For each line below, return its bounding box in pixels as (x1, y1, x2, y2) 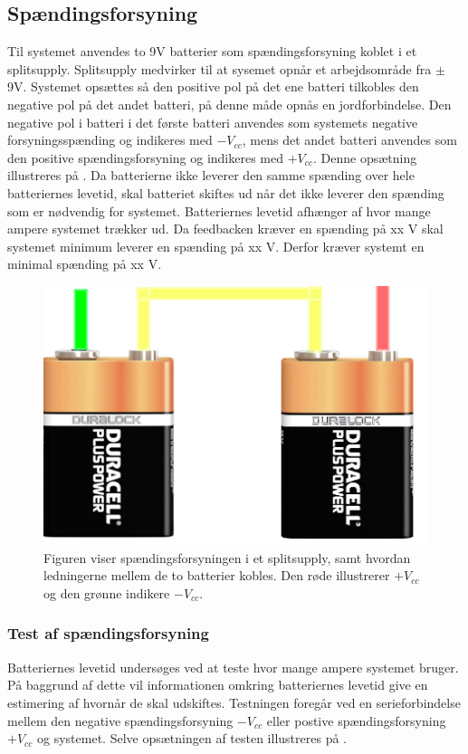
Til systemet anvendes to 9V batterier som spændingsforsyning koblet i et (7, 42, 417, 61)
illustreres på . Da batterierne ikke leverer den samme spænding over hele (7, 166, 415, 185)
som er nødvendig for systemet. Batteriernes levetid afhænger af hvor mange (7, 201, 431, 220)
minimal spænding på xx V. (7, 254, 162, 273)
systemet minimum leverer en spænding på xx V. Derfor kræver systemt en (7, 236, 425, 255)
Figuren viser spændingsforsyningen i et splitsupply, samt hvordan (43, 548, 411, 567)
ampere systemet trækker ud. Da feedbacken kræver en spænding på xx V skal (7, 219, 444, 238)
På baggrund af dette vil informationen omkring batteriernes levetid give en (7, 675, 428, 694)
